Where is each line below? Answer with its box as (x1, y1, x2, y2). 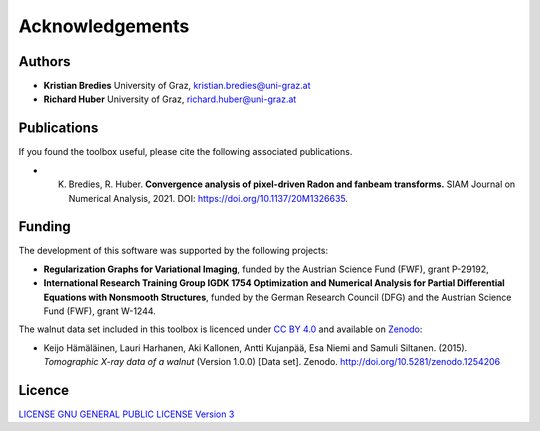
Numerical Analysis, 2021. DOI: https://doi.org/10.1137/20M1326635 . (68, 192, 349, 204)
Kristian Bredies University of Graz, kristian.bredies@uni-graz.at (43, 80, 311, 92)
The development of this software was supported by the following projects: (18, 245, 329, 257)
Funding (18, 218, 72, 235)
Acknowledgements (18, 15, 190, 37)
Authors (18, 53, 71, 70)
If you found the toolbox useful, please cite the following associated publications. (18, 146, 353, 158)
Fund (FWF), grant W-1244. (43, 305, 157, 317)
